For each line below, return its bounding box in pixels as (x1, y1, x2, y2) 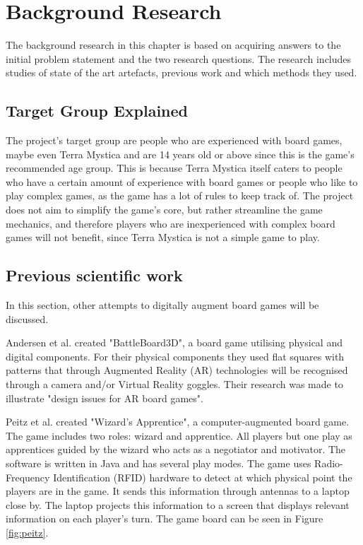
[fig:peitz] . (6, 525, 49, 539)
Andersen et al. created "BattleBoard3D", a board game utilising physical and (6, 335, 343, 350)
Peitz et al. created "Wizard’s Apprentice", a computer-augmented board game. (6, 414, 350, 429)
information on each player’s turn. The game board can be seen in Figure (6, 511, 323, 526)
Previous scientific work (6, 264, 183, 286)
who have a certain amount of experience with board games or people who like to (6, 174, 358, 189)
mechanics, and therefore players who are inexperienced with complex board (6, 216, 335, 230)
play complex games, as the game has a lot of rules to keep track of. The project (6, 188, 354, 203)
